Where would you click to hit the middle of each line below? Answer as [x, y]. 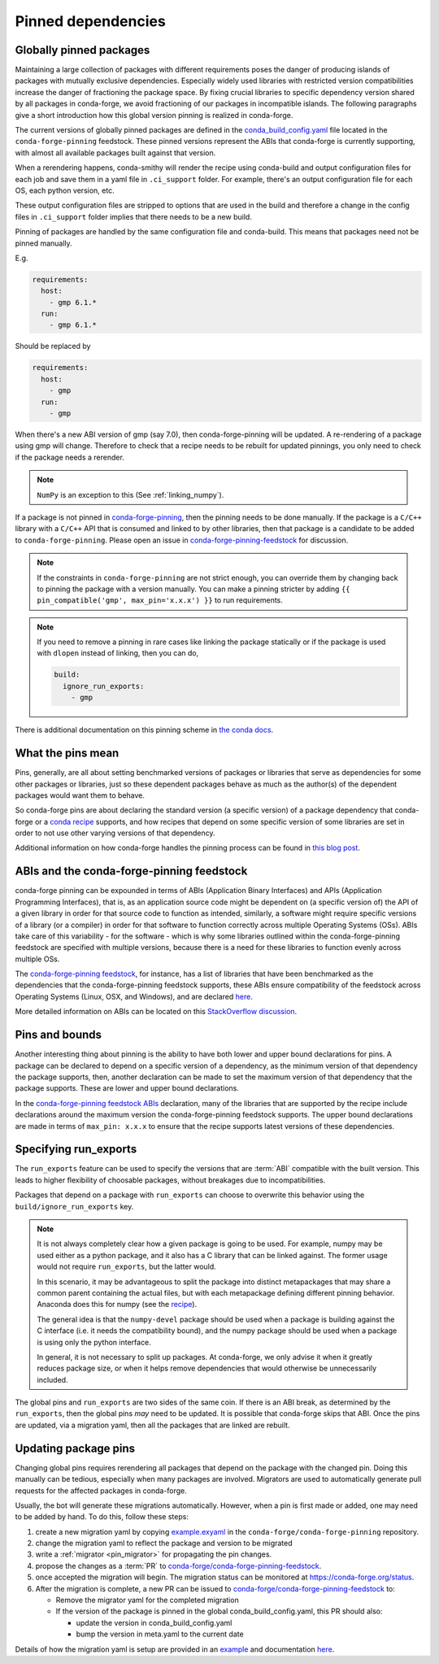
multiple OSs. [37, 959]
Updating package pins [75, 1448]
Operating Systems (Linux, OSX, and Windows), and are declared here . [134, 996]
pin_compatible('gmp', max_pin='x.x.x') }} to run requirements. [160, 600]
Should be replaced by [53, 346]
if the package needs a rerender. [70, 457]
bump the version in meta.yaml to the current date [160, 1634]
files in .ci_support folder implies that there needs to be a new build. [133, 216]
